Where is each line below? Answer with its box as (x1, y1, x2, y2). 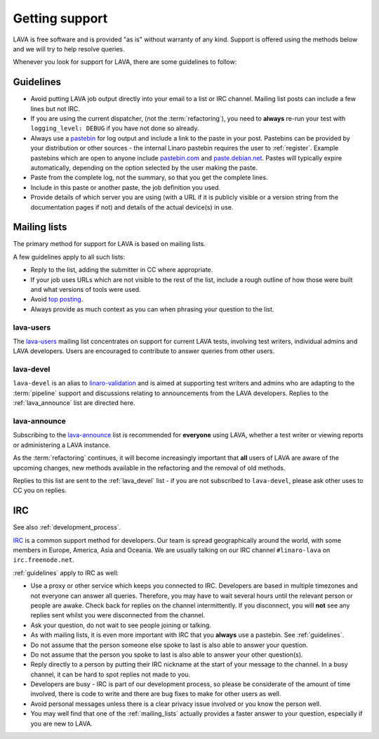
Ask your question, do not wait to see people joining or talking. (30, 621, 212, 629)
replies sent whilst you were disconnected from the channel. (30, 611, 206, 619)
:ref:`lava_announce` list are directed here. (13, 399, 135, 407)
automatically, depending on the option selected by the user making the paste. (30, 163, 258, 172)
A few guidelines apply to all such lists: (13, 252, 126, 261)
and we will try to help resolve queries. (13, 44, 126, 53)
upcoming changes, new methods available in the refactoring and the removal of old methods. (13, 463, 286, 472)
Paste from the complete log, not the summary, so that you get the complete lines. (30, 173, 268, 182)
